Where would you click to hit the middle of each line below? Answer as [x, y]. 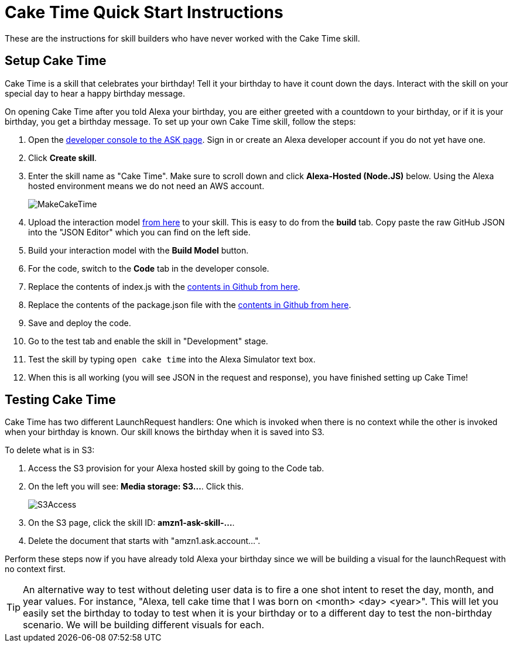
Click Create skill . [62, 158]
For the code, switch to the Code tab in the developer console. [149, 268]
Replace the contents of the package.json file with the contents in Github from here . [190, 304]
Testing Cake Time [60, 400]
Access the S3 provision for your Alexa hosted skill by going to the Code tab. [176, 468]
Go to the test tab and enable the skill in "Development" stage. [148, 341]
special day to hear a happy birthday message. [95, 93]
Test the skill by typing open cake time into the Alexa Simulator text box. [172, 359]
